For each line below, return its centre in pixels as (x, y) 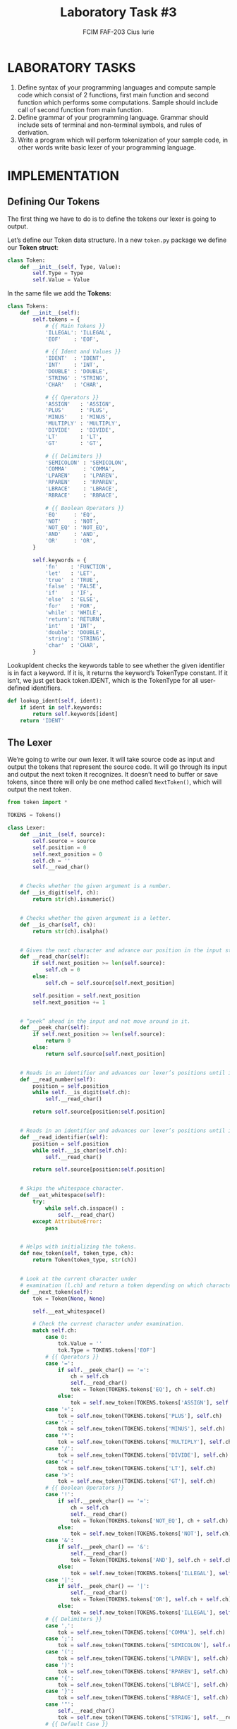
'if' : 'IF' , (69, 593)
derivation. (33, 132)
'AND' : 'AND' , (72, 534)
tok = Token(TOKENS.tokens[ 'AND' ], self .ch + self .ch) (152, 1560)
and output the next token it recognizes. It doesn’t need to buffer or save (113, 775)
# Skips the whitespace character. (72, 1189)
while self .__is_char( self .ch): (80, 1151)
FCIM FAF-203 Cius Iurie (119, 32)
